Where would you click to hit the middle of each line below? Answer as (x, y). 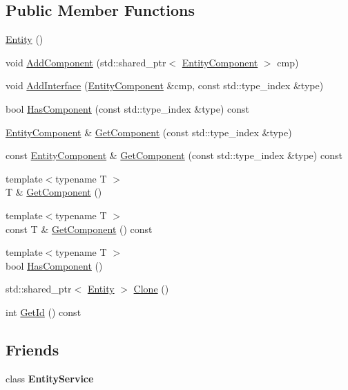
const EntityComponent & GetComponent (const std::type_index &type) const (174, 155)
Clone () (151, 289)
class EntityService (50, 378)
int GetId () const (43, 312)
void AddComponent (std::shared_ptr (86, 62)
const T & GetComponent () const (79, 229)
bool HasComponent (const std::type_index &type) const (128, 108)
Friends (32, 349)
